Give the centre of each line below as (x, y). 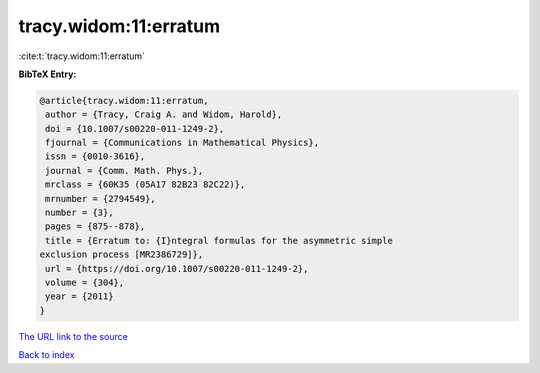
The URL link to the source (73, 336)
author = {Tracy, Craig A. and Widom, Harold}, (164, 114)
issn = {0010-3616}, (95, 156)
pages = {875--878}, (95, 226)
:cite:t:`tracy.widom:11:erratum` (81, 56)
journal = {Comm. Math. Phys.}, (124, 170)
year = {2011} (79, 296)
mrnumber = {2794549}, (101, 198)
